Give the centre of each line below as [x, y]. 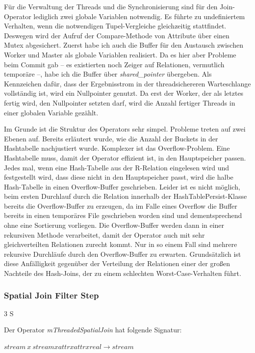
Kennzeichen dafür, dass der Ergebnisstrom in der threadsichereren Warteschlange [127, 83]
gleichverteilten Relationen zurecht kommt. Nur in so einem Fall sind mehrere [121, 244]
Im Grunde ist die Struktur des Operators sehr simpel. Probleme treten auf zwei [125, 129]
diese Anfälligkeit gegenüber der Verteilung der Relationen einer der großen [117, 263]
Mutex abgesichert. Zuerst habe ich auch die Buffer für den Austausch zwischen [124, 45]
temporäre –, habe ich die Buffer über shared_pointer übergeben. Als [108, 74]
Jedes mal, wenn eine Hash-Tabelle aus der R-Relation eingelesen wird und [117, 167]
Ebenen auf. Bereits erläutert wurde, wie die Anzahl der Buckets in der [111, 138]
